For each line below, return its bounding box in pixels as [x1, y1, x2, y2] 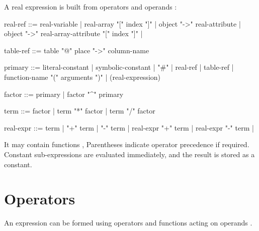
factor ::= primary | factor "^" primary [4, 88, 124, 99]
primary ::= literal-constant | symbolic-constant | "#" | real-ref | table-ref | [4, 62, 234, 72]
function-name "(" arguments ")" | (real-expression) [4, 71, 161, 82]
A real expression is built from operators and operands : [4, 2, 177, 12]
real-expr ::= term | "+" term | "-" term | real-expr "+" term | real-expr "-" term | [4, 122, 254, 133]
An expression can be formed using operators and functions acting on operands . [4, 217, 252, 228]
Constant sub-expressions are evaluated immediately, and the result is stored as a [4, 149, 255, 159]
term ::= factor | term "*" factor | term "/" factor [4, 105, 155, 116]
